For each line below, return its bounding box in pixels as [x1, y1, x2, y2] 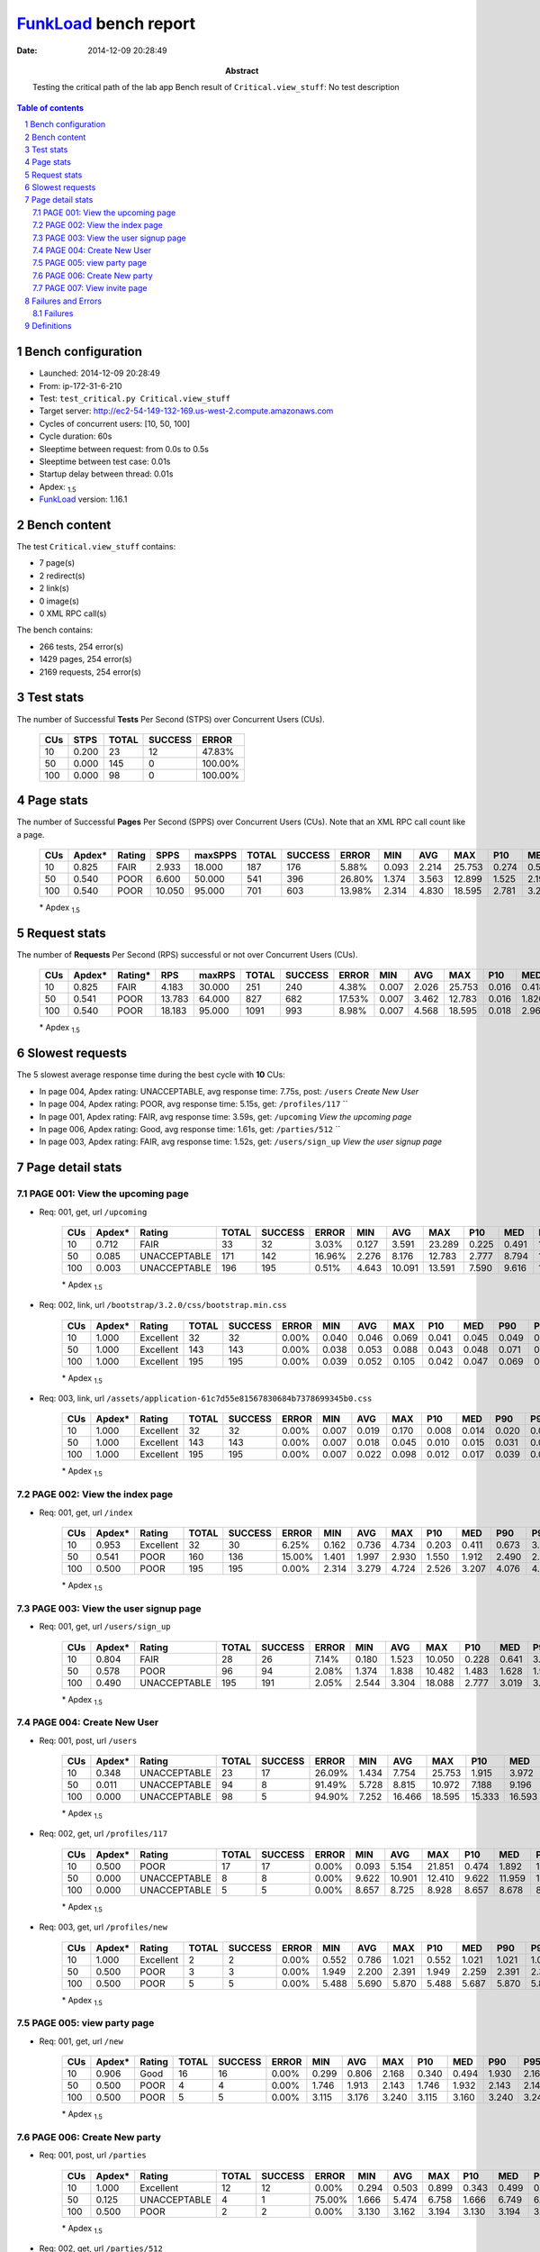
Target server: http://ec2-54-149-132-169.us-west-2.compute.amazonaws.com [39, 405, 334, 416]
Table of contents [16, 102, 85, 113]
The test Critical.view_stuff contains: [16, 541, 176, 552]
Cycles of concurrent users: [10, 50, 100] [39, 418, 191, 429]
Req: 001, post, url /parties [39, 2149, 148, 2161]
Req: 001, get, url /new [39, 2036, 123, 2047]
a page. [16, 829, 45, 840]
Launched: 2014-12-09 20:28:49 [39, 368, 161, 378]
